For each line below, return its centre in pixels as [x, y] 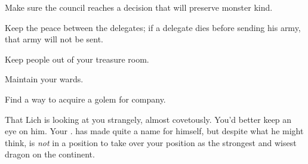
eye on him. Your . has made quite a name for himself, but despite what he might [154, 131]
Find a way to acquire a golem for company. [85, 99]
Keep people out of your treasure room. [77, 59]
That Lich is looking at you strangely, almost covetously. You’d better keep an [148, 119]
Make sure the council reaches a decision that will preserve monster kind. [139, 7]
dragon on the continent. [50, 154]
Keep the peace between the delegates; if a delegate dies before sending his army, [153, 27]
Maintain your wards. [44, 79]
